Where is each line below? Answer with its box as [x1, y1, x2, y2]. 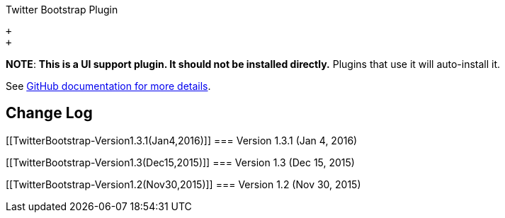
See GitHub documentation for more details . [6, 80, 211, 92]
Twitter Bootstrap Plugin [6, 4, 118, 16]
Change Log [6, 104, 93, 122]
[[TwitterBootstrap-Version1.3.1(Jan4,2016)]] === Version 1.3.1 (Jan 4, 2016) [6, 134, 358, 147]
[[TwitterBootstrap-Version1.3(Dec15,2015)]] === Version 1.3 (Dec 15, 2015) [6, 156, 355, 168]
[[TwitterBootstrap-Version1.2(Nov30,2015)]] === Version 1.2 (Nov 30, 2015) [6, 178, 361, 190]
